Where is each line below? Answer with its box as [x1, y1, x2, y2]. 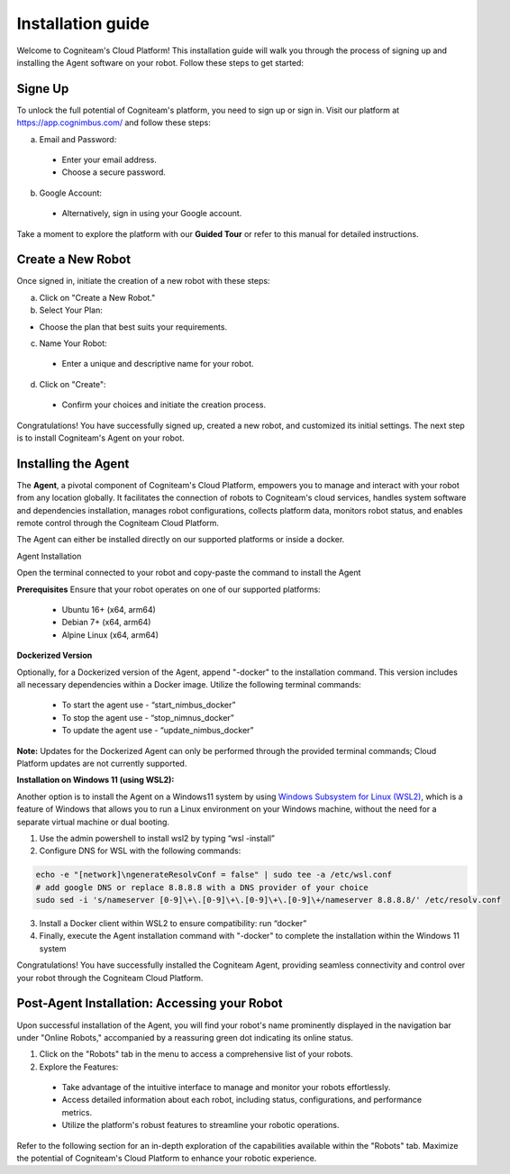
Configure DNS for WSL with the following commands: [39, 845, 241, 856]
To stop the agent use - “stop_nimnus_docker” [61, 712, 234, 723]
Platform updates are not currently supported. [16, 758, 187, 769]
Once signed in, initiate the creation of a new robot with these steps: [16, 276, 270, 287]
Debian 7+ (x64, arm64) [61, 617, 151, 628]
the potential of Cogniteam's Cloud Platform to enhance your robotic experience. [16, 1153, 317, 1164]
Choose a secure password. [61, 167, 167, 177]
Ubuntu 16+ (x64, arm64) [61, 605, 157, 615]
